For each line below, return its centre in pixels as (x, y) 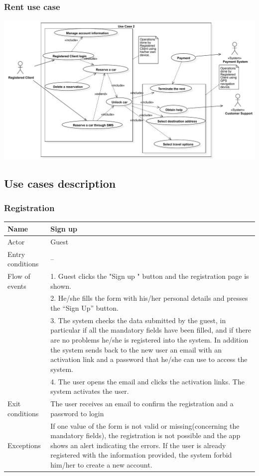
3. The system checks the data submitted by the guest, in (138, 320)
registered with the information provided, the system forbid (141, 455)
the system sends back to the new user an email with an (136, 349)
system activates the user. (90, 391)
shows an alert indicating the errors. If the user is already (138, 445)
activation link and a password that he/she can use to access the (149, 359)
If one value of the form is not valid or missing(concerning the (145, 425)
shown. (61, 286)
